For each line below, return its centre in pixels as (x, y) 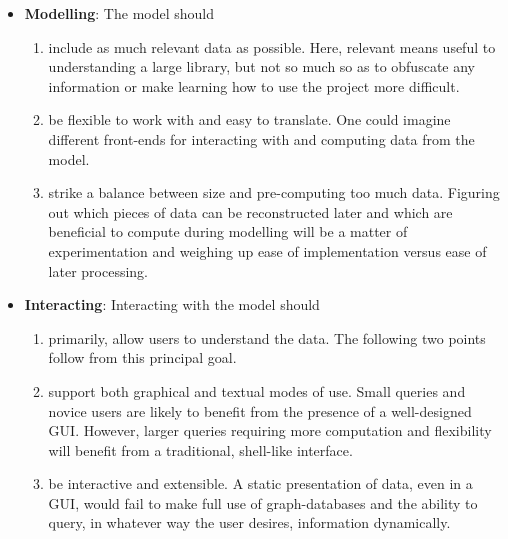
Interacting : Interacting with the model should (172, 304)
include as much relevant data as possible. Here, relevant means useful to (272, 46)
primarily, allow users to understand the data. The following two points (267, 337)
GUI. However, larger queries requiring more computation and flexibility (270, 430)
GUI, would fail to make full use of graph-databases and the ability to (263, 502)
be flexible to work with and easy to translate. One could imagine (249, 119)
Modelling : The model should (119, 13)
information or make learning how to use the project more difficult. (254, 85)
